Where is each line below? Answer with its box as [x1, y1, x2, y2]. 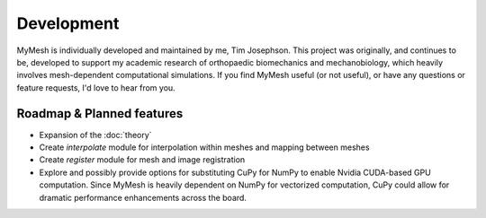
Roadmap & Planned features [16, 106, 184, 121]
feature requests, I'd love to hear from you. [16, 82, 175, 93]
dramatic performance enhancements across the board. [39, 192, 247, 203]
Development [16, 13, 120, 33]
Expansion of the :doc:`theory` [39, 129, 152, 140]
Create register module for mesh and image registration [39, 154, 246, 165]
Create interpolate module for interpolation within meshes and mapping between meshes [39, 142, 370, 153]
